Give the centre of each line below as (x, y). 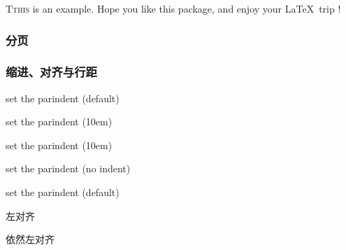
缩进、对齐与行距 (51, 72)
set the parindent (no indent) (68, 168)
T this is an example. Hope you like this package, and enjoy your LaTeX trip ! (173, 8)
